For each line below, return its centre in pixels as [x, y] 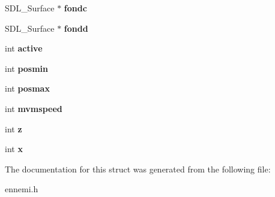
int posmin [27, 68]
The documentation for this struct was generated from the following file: [138, 169]
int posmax [27, 88]
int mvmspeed [34, 108]
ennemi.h [22, 189]
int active [24, 48]
